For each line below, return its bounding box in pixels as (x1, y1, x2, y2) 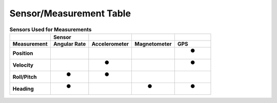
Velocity (12, 61, 33, 69)
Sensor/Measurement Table (9, 8, 131, 19)
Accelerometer (91, 40, 129, 47)
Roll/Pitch (12, 73, 37, 80)
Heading (12, 85, 34, 92)
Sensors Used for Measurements (9, 26, 92, 33)
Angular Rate (53, 40, 86, 47)
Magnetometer (134, 40, 172, 47)
